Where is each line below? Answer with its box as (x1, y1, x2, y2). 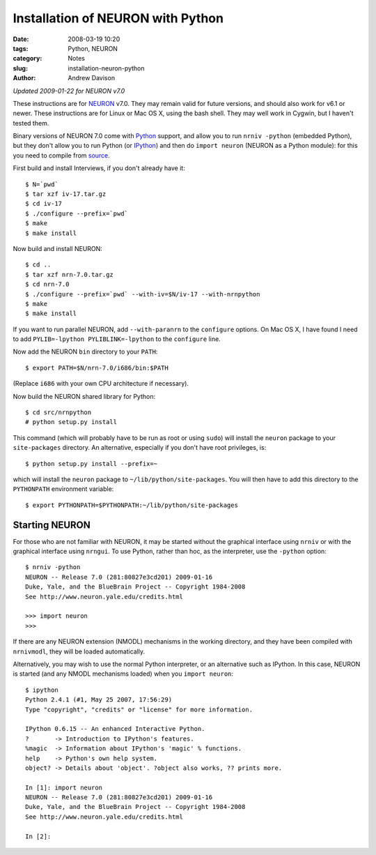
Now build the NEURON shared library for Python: (13, 392, 156, 400)
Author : (13, 74, 36, 82)
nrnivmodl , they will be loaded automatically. (13, 647, 146, 656)
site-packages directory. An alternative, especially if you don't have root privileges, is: (13, 444, 267, 452)
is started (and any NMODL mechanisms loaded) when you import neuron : (13, 669, 233, 678)
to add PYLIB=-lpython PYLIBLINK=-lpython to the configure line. (13, 335, 221, 343)
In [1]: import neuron (25, 783, 103, 792)
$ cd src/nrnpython (25, 409, 92, 416)
